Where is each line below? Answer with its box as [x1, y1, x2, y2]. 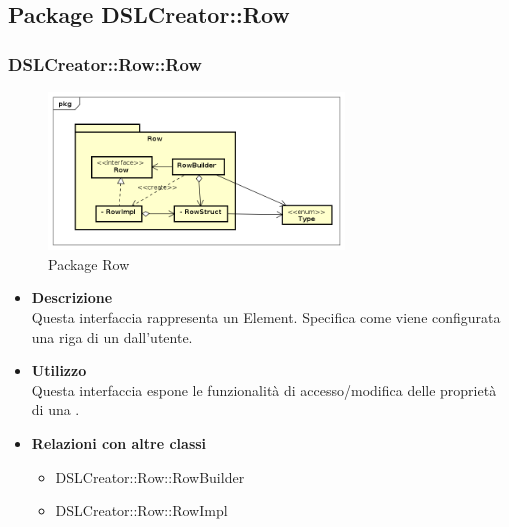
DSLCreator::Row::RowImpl [55, 500, 228, 521]
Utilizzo [31, 360, 87, 381]
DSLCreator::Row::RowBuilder [55, 466, 245, 487]
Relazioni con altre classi [31, 432, 207, 453]
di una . [31, 399, 80, 420]
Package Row [48, 253, 130, 274]
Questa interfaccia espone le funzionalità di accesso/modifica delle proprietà [31, 379, 497, 400]
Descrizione [31, 287, 113, 308]
